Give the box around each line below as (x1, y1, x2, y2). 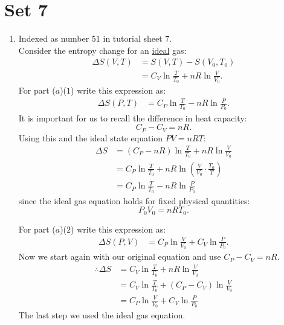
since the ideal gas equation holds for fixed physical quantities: (18, 194, 250, 207)
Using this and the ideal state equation (18, 131, 163, 144)
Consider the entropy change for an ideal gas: (18, 43, 187, 56)
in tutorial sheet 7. (103, 32, 172, 45)
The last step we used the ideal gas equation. (18, 309, 186, 321)
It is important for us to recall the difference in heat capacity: (18, 111, 247, 124)
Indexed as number (18, 32, 89, 45)
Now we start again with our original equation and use (18, 250, 221, 263)
